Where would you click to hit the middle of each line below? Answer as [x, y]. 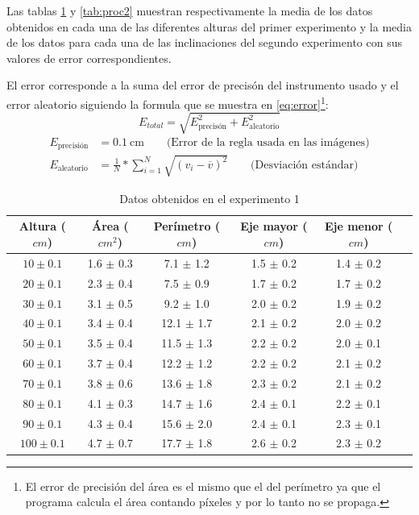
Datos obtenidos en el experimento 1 [209, 198]
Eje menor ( [359, 226]
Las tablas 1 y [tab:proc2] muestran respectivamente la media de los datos [190, 10]
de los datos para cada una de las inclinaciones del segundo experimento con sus [204, 42]
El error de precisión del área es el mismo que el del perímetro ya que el [203, 486]
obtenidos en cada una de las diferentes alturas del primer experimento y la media [209, 26]
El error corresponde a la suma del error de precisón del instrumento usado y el [203, 85]
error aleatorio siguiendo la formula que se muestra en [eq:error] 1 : [168, 102]
